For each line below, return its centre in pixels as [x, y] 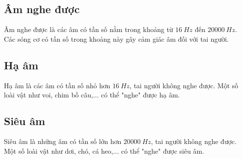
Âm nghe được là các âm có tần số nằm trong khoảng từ [89, 29]
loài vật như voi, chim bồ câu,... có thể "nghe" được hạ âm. [92, 95]
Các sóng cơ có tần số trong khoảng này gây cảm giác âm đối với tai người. [116, 39]
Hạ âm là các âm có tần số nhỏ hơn [57, 85]
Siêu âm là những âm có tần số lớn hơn [63, 141]
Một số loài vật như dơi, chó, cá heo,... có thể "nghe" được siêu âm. [104, 151]
